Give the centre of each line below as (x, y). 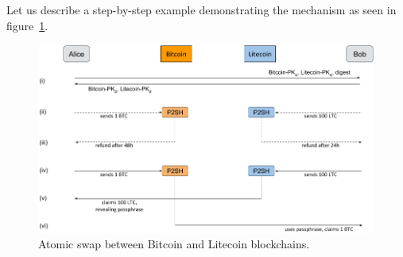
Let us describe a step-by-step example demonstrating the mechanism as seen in (201, 10)
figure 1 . (27, 25)
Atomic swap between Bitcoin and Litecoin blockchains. (174, 244)
